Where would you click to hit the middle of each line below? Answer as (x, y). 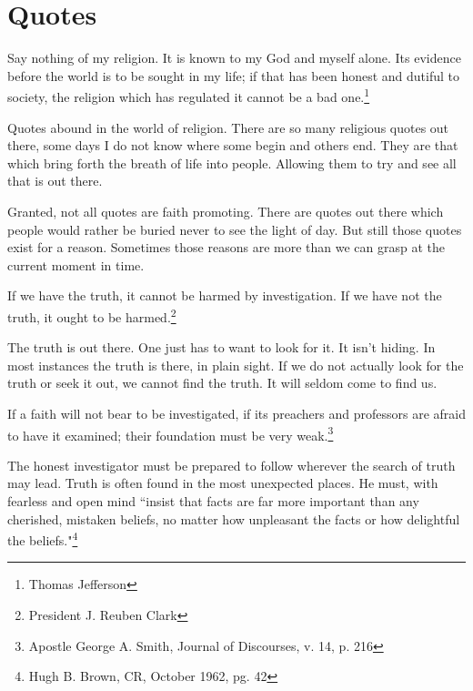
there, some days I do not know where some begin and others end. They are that (233, 145)
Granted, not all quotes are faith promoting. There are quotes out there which (226, 211)
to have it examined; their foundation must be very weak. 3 (171, 433)
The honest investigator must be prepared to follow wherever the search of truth (231, 465)
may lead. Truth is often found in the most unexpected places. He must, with (223, 483)
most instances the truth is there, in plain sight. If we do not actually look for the (236, 365)
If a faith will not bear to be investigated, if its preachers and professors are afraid (236, 413)
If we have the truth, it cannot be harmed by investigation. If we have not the (225, 295)
